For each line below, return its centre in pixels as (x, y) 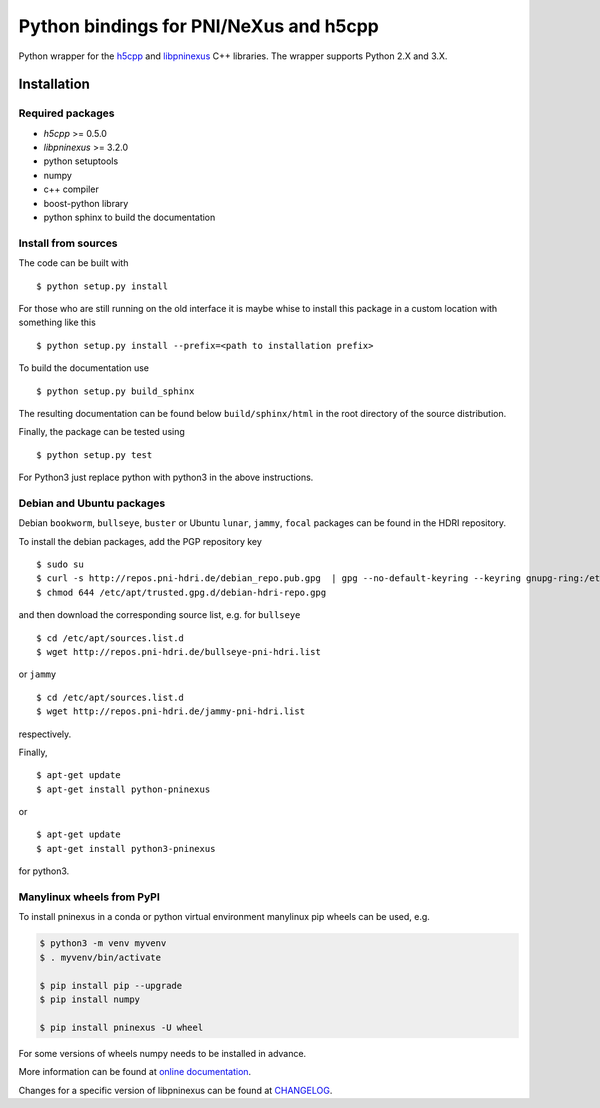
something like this (57, 322)
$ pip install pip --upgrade (111, 985)
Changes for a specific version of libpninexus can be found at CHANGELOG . (175, 1090)
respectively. (45, 734)
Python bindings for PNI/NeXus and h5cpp (199, 26)
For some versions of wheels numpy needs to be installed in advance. (162, 1053)
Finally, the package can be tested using (101, 432)
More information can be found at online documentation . (135, 1072)
